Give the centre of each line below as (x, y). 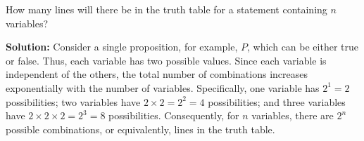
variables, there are (293, 115)
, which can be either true (303, 47)
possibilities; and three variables (277, 101)
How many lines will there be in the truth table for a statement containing (167, 9)
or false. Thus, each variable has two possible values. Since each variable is (166, 60)
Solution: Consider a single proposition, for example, (122, 47)
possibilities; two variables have (73, 101)
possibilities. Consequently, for (174, 115)
